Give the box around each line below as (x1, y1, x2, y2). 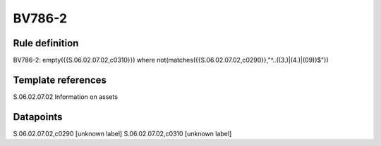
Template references (13, 74, 107, 86)
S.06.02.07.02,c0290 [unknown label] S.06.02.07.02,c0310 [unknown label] (13, 129, 232, 138)
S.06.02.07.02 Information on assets (13, 92, 118, 101)
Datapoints (13, 111, 63, 123)
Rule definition (13, 37, 79, 49)
